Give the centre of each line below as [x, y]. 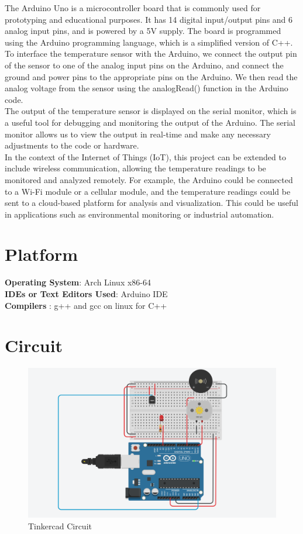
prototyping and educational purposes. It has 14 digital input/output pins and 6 [149, 19]
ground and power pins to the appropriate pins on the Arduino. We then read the [151, 76]
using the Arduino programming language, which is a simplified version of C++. [149, 42]
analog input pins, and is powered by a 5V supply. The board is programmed [143, 31]
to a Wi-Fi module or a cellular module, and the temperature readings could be [148, 191]
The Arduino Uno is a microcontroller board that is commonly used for [133, 8]
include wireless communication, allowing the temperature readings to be [135, 168]
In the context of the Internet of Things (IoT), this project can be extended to [145, 156]
